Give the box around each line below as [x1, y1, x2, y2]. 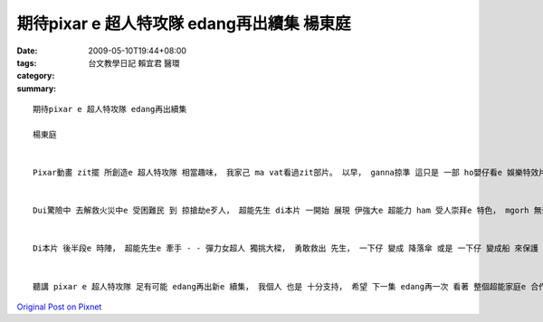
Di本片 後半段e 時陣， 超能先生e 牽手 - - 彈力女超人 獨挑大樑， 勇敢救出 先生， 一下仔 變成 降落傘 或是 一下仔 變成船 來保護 [33, 243, 538, 253]
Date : [16, 45, 38, 56]
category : [16, 71, 55, 81]
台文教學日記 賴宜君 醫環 [88, 57, 180, 68]
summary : [16, 82, 57, 94]
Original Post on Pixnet [16, 301, 102, 312]
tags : [16, 57, 37, 68]
